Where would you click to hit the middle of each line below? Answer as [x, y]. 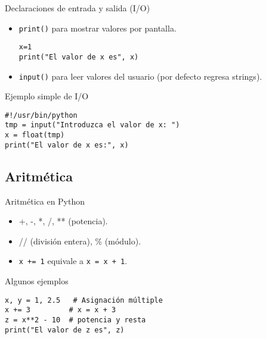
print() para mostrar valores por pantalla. [98, 28]
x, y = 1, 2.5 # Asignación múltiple [84, 300]
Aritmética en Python [45, 201]
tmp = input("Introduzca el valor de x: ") [92, 125]
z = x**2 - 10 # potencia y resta [75, 320]
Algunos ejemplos [37, 281]
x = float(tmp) [35, 135]
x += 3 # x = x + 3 [61, 310]
